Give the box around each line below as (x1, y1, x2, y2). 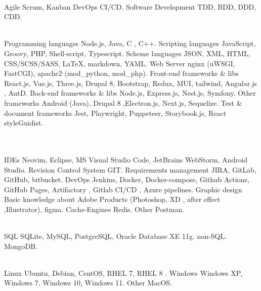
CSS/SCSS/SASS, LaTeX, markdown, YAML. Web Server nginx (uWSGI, (4, 58, 235, 68)
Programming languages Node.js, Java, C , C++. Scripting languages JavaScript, (4, 38, 256, 49)
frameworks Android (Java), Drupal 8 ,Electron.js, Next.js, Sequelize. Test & (4, 97, 242, 108)
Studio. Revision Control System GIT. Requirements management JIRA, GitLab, (4, 164, 256, 175)
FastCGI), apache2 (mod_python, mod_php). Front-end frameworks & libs (4, 68, 239, 78)
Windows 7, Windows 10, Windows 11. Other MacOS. (4, 277, 172, 288)
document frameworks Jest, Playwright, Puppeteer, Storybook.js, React (4, 107, 227, 118)
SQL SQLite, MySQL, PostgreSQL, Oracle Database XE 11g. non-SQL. (4, 231, 227, 241)
